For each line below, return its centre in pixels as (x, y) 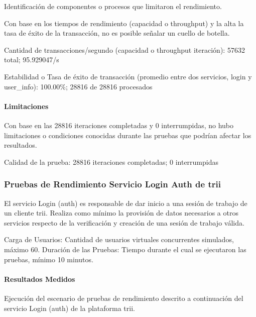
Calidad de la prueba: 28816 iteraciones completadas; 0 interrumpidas (111, 162)
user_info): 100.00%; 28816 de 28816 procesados (78, 86)
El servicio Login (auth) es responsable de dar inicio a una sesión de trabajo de (126, 203)
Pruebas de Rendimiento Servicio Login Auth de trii (112, 184)
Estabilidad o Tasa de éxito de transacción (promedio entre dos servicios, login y (128, 76)
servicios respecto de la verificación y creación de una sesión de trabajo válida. (124, 222)
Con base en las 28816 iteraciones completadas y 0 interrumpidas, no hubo (119, 125)
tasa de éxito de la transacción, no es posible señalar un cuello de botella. (117, 33)
